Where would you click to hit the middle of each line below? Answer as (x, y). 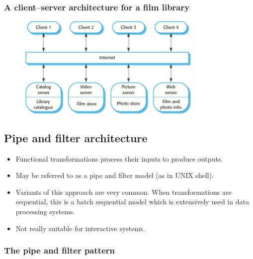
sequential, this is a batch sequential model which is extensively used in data (132, 202)
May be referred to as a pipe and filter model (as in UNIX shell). (115, 175)
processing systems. (45, 212)
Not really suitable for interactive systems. (80, 228)
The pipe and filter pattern (59, 250)
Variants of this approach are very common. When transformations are (124, 192)
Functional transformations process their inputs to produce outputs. (119, 158)
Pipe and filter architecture (76, 137)
